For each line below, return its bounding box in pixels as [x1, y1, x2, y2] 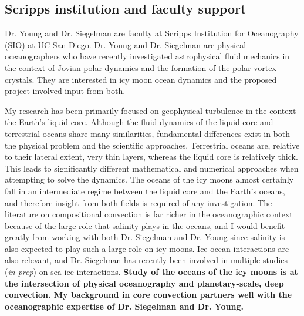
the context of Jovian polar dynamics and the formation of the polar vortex [5, 61, 276, 73]
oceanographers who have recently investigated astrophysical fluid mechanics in [5, 50, 290, 62]
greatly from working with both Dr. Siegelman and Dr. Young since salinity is [5, 231, 285, 243]
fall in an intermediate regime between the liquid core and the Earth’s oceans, [5, 184, 285, 197]
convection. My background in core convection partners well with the [5, 288, 292, 301]
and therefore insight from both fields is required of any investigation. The [5, 196, 272, 209]
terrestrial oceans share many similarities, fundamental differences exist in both [5, 127, 291, 139]
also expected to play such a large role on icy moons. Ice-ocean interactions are [5, 242, 289, 254]
